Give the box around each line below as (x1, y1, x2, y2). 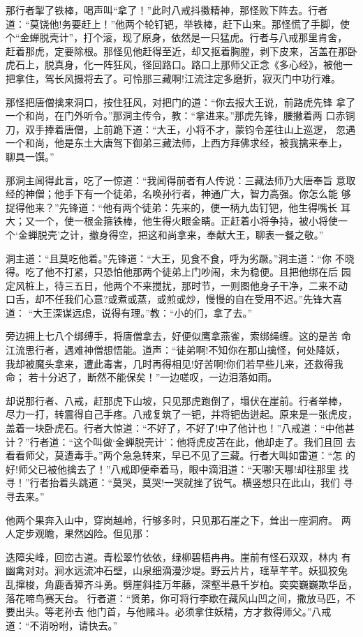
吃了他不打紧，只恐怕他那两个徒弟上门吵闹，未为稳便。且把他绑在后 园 (24, 264, 351, 279)
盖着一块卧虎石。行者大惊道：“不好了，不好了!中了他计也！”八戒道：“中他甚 (6, 421, 355, 435)
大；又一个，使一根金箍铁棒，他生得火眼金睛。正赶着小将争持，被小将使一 (6, 213, 348, 228)
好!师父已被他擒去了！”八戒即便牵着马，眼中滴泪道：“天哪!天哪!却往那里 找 (6, 461, 349, 476)
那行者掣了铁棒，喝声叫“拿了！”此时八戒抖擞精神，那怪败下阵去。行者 (6, 3, 328, 17)
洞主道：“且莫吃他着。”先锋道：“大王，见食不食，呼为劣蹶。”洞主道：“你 (6, 250, 332, 265)
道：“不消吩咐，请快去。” (6, 617, 118, 632)
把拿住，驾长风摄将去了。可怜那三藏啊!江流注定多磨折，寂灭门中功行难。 (6, 70, 341, 85)
